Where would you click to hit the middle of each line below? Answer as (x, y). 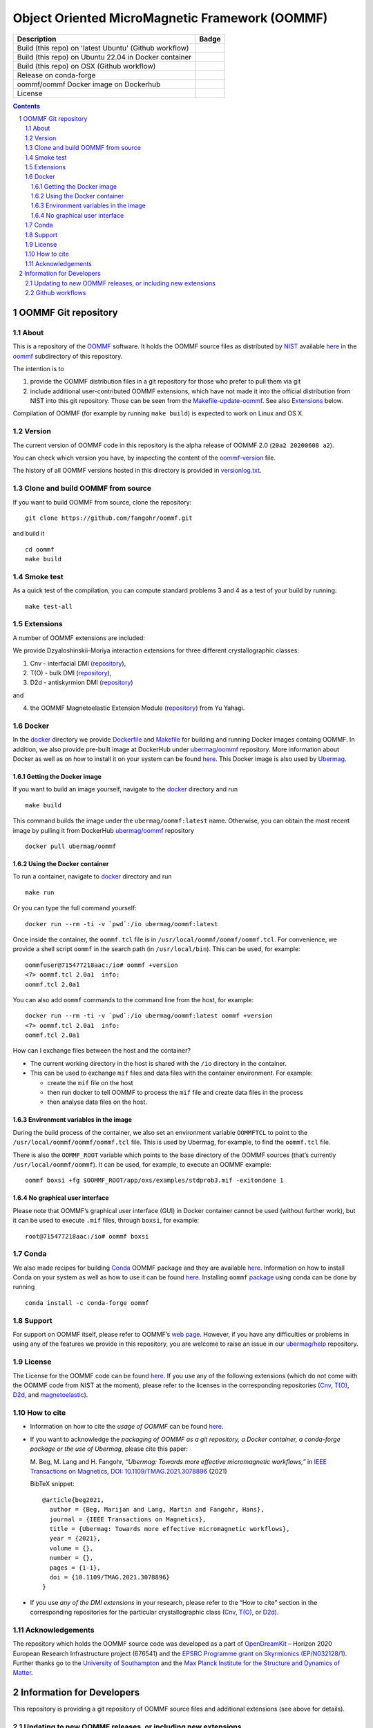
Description (37, 39)
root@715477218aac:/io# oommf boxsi (87, 1236)
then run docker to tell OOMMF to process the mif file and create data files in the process (175, 1093)
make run (40, 892)
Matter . (23, 1673)
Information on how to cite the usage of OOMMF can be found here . (127, 1427)
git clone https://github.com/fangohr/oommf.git (109, 518)
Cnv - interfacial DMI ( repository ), (78, 663)
